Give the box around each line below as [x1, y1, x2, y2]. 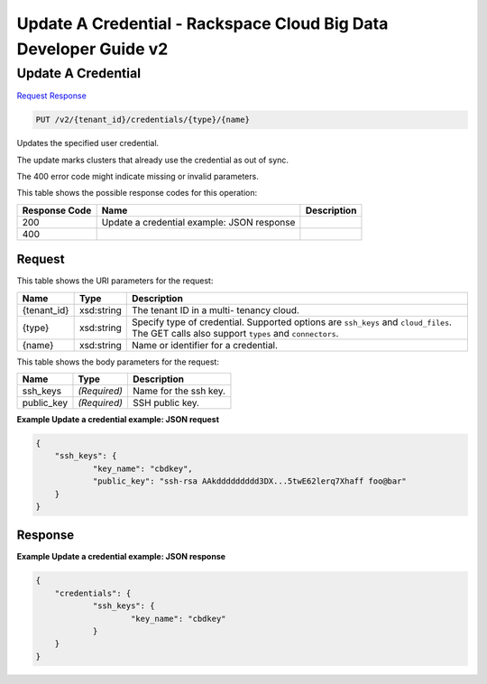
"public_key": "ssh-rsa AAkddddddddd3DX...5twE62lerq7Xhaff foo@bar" [92, 476, 408, 486]
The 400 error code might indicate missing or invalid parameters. [16, 171, 259, 181]
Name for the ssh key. [132, 384, 225, 397]
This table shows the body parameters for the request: [16, 356, 220, 367]
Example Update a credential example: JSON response [16, 551, 225, 562]
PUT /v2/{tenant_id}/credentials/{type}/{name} [35, 115, 250, 125]
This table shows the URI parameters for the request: [16, 275, 214, 286]
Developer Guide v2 [16, 39, 169, 59]
